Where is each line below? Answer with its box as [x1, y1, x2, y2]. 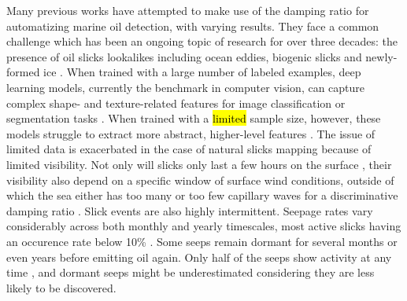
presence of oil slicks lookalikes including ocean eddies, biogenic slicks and [6, 48, 362, 64]
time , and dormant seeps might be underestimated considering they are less [6, 264, 375, 281]
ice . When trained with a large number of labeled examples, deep [43, 64, 361, 80]
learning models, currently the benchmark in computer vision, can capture [6, 79, 365, 95]
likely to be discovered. [6, 279, 117, 295]
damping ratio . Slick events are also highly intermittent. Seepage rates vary [6, 202, 373, 218]
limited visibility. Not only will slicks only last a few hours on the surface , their [6, 156, 392, 172]
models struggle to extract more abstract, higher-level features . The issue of [6, 125, 376, 141]
